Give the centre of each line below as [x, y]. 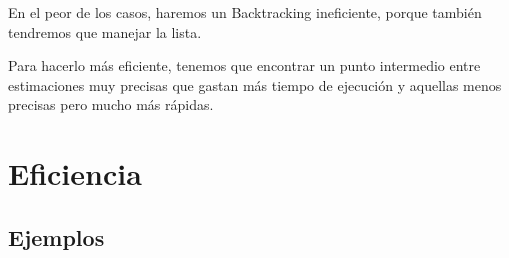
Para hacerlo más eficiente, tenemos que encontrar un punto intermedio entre [244, 65]
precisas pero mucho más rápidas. [111, 104]
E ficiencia [75, 173]
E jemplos [56, 236]
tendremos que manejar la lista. [105, 31]
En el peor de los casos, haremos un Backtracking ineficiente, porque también [245, 12]
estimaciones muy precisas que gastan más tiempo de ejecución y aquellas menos [255, 84]
